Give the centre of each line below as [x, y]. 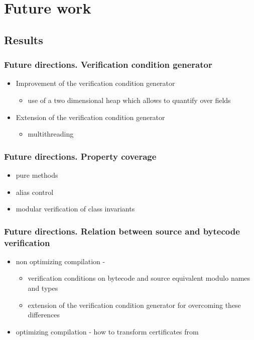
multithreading [51, 134]
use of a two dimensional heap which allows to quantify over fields [129, 100]
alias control [35, 192]
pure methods [37, 175]
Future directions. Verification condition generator [108, 65]
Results [24, 39]
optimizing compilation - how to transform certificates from [107, 331]
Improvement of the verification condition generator [95, 83]
